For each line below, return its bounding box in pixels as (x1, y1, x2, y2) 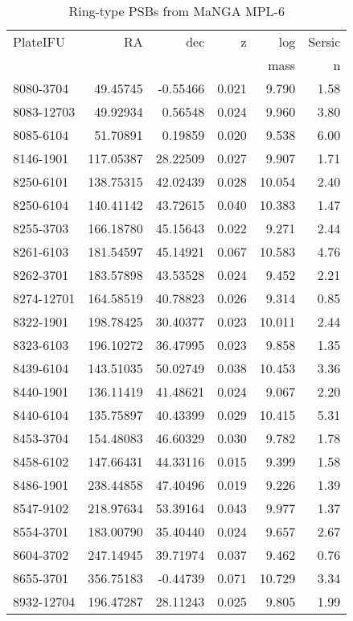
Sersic (308, 32, 341, 51)
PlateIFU (13, 32, 65, 51)
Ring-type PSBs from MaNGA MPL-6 (68, 2, 285, 20)
